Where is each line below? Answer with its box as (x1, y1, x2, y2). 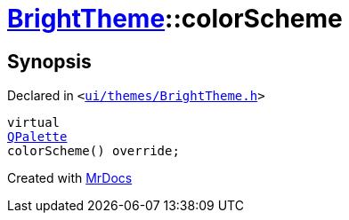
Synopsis (7, 50, 92, 73)
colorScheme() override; (7, 144, 180, 159)
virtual (7, 115, 61, 130)
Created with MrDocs (7, 170, 133, 186)
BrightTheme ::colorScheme (7, 4, 343, 34)
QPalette (7, 130, 68, 145)
